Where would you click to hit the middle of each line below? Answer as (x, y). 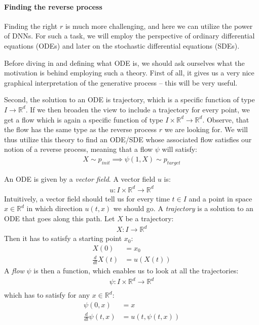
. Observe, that (226, 119)
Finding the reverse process (53, 6)
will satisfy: (179, 149)
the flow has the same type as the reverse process (81, 129)
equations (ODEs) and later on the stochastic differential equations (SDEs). (122, 45)
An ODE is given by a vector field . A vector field (80, 178)
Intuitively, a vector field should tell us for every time (87, 198)
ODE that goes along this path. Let (60, 218)
